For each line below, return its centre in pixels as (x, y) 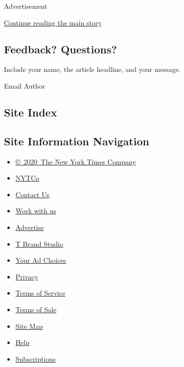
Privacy (27, 276)
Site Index (31, 112)
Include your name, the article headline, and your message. (92, 69)
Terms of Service (40, 293)
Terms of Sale (36, 309)
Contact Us (33, 194)
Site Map (29, 326)
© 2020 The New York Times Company (76, 161)
